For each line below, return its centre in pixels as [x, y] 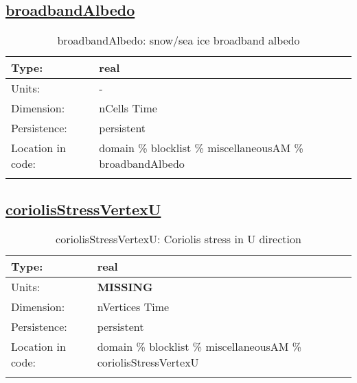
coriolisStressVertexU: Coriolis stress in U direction [178, 239]
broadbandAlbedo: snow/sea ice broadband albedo [178, 40]
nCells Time [128, 108]
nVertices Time [133, 307]
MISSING [125, 287]
